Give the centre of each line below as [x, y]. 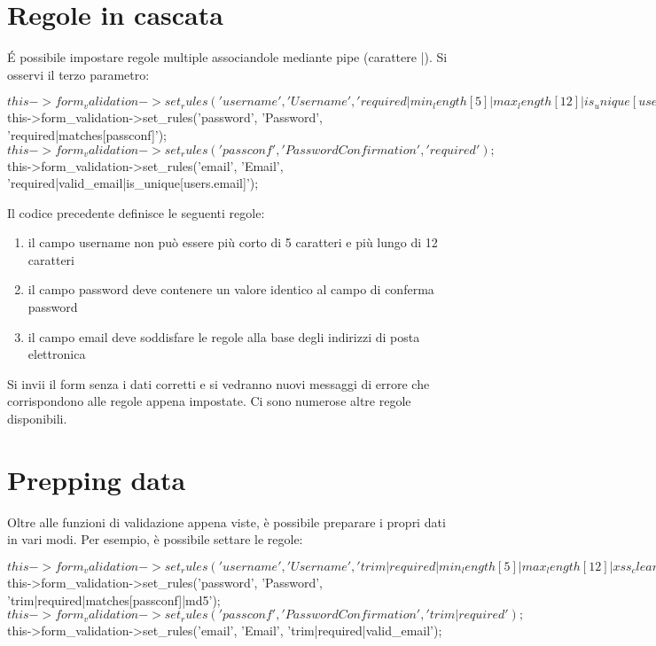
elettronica [57, 354]
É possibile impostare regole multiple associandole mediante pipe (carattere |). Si [227, 57]
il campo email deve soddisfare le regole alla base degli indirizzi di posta [224, 336]
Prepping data [97, 479]
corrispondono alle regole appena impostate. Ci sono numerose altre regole [209, 401]
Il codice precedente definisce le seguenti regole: [136, 212]
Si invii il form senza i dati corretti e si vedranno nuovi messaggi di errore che [219, 383]
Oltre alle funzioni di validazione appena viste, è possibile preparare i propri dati [226, 521]
